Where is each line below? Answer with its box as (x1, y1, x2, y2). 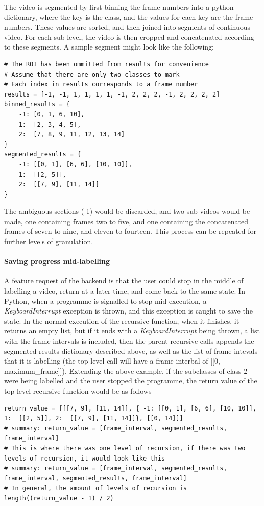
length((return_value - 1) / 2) (4, 494, 114, 502)
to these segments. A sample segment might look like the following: (4, 41, 214, 52)
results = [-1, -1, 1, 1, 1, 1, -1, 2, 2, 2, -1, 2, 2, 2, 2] (4, 90, 220, 98)
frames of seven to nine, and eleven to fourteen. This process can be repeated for (4, 226, 257, 236)
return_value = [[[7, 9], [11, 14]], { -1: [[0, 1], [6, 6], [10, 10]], (4, 404, 256, 412)
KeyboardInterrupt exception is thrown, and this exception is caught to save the (4, 305, 253, 316)
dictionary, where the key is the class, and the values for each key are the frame (4, 11, 253, 22)
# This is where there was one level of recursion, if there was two (4, 444, 246, 452)
